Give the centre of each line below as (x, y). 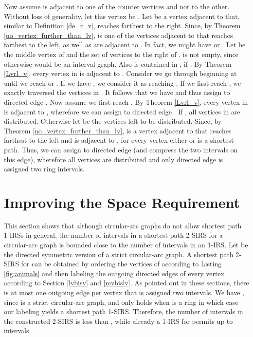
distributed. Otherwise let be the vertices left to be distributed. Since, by (113, 121)
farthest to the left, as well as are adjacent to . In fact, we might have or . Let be (125, 45)
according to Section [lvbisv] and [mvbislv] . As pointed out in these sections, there (126, 283)
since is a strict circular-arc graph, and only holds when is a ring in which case (121, 302)
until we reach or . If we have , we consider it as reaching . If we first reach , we (123, 83)
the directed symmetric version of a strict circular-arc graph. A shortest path (119, 254)
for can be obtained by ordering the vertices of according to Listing (121, 264)
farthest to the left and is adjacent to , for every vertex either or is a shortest (119, 140)
